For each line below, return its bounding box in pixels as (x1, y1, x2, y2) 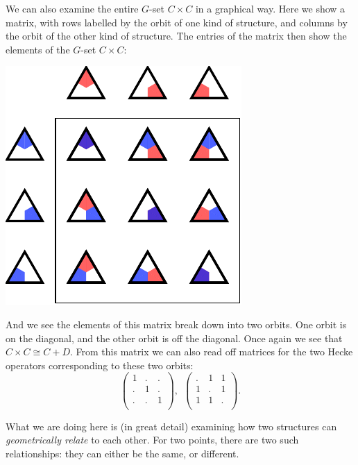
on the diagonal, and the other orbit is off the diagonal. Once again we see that (6, 330, 343, 345)
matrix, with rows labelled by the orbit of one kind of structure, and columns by (6, 15, 348, 29)
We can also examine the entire (6, 1, 139, 15)
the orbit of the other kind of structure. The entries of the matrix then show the (6, 28, 347, 43)
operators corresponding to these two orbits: (6, 357, 194, 372)
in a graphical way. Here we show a (195, 1, 346, 15)
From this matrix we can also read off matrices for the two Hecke (76, 344, 353, 359)
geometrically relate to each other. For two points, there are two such (6, 432, 299, 447)
